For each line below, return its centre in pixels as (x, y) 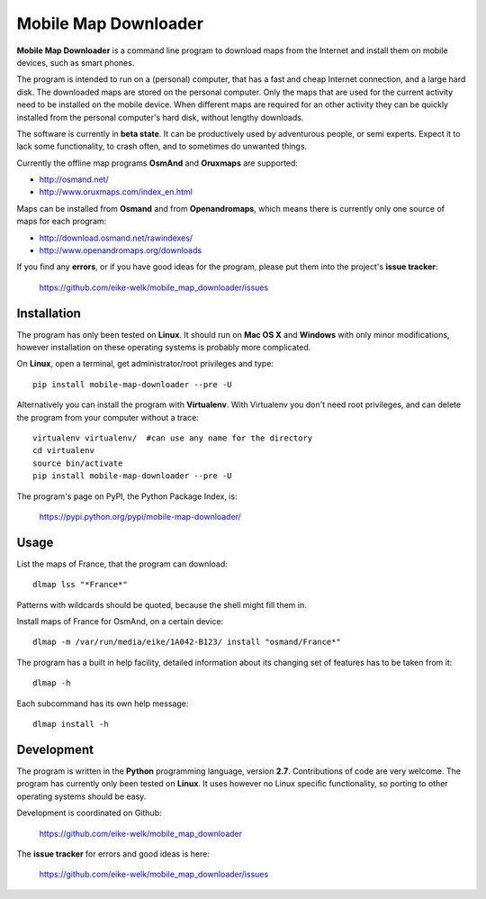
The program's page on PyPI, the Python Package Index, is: (127, 496)
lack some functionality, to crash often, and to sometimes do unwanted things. (162, 146)
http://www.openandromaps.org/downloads (121, 250)
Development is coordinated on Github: (89, 813)
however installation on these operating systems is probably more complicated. (164, 348)
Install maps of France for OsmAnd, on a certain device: (120, 622)
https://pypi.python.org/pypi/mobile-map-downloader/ (140, 517)
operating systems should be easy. (81, 796)
